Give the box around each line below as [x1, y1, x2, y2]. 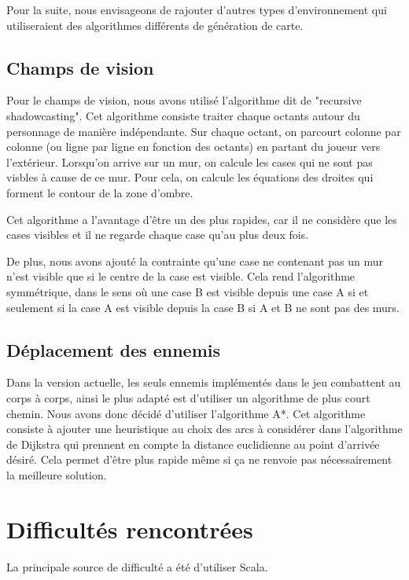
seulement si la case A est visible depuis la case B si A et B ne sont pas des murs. [6, 299, 400, 315]
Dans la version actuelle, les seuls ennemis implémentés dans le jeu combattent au [6, 374, 401, 391]
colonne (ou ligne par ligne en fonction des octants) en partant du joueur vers [6, 138, 381, 155]
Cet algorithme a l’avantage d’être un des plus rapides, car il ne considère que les [6, 211, 397, 227]
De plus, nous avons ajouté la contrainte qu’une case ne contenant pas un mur [6, 252, 383, 269]
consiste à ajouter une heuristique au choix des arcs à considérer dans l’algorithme [6, 420, 403, 437]
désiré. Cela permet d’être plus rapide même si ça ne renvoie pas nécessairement [6, 451, 392, 468]
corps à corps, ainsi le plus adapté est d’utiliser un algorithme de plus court [6, 389, 370, 406]
